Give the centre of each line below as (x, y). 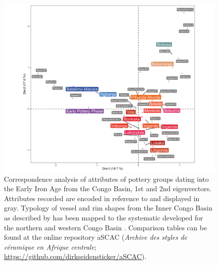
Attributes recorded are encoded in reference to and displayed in (102, 198)
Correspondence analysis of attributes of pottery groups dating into (107, 179)
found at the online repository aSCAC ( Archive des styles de (96, 237)
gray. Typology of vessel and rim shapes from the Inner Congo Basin (108, 208)
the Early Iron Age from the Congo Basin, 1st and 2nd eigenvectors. (108, 188)
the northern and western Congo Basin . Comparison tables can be (106, 227)
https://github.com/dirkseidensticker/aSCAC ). (75, 256)
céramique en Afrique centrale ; (50, 246)
